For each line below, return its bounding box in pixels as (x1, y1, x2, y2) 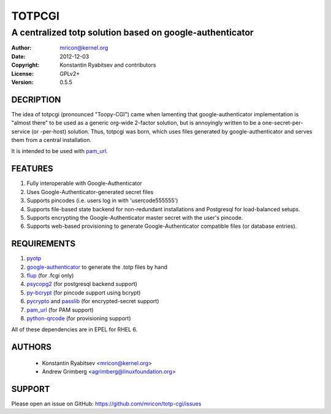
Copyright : (11, 61, 40, 69)
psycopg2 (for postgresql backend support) (26, 280, 138, 288)
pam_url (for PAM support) (26, 306, 94, 314)
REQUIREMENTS (11, 239, 76, 249)
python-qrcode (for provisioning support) (26, 314, 131, 322)
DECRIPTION (11, 94, 61, 105)
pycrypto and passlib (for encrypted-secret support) (26, 298, 159, 305)
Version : (11, 78, 34, 86)
